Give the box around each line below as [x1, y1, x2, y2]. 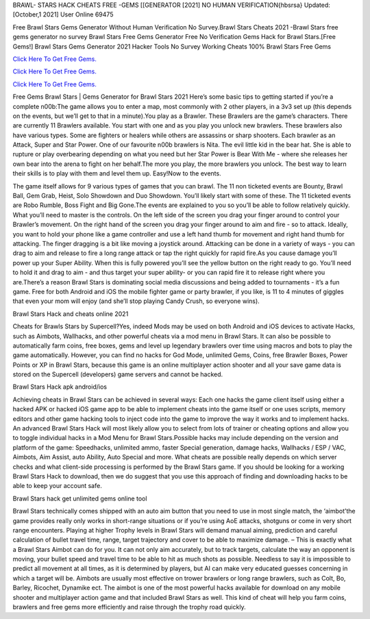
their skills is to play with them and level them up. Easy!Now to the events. [12, 169, 222, 178]
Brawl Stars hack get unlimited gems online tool [12, 494, 147, 502]
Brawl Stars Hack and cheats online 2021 [12, 309, 129, 318]
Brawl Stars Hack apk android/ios [12, 383, 108, 391]
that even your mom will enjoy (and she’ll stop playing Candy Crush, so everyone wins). [12, 297, 260, 305]
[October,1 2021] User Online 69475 [12, 10, 114, 19]
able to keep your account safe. [12, 482, 102, 490]
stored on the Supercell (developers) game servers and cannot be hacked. [12, 370, 223, 378]
